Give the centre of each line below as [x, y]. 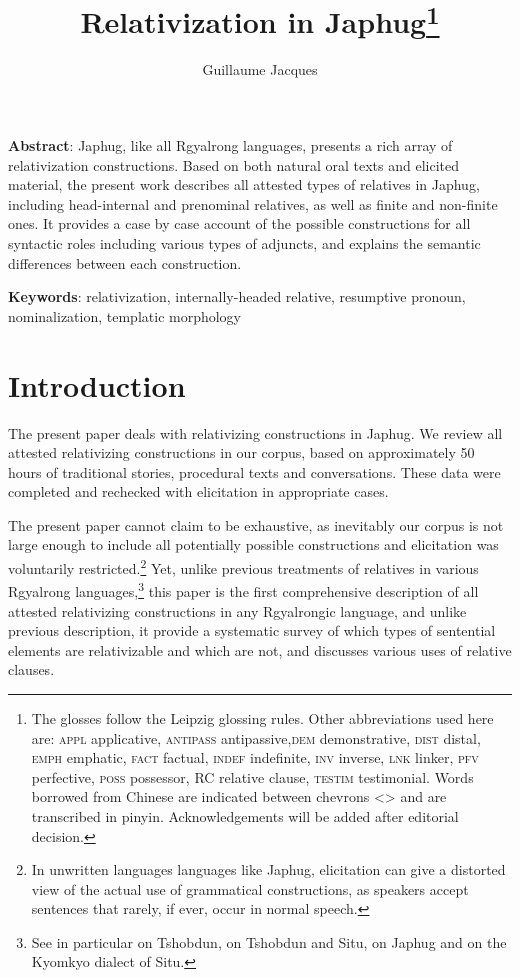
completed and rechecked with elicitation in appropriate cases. [198, 491]
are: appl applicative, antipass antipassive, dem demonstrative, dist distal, [256, 737]
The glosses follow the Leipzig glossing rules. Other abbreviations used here [262, 717]
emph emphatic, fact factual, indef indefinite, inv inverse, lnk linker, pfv [255, 757]
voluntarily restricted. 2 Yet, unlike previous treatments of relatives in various [243, 566]
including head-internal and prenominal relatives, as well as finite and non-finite [253, 203]
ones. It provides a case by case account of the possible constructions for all [239, 223]
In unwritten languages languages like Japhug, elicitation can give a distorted [268, 869]
